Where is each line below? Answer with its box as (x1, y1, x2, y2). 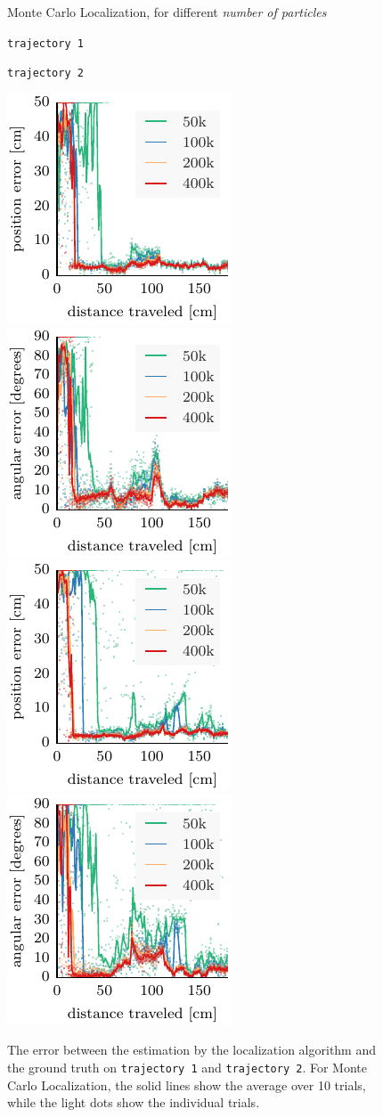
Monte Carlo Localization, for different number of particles (7, 3, 327, 20)
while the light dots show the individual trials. (7, 1093, 260, 1112)
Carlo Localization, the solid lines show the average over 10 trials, (7, 1075, 366, 1094)
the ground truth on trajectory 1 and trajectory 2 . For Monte (7, 1057, 367, 1076)
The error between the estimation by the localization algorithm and (7, 1040, 377, 1059)
